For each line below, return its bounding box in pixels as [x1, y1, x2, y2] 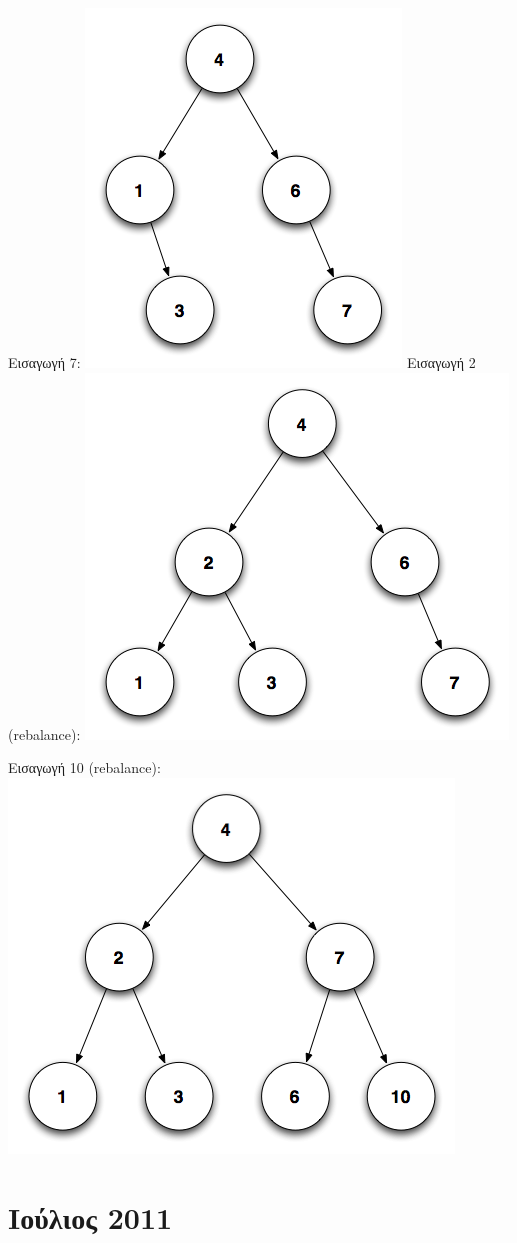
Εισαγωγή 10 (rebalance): [8, 757, 161, 778]
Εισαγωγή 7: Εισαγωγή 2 [8, 352, 476, 372]
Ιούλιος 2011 [8, 1196, 173, 1237]
